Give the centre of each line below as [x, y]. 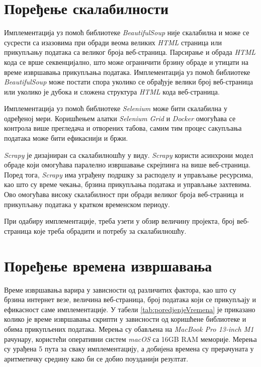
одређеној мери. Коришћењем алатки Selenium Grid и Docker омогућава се [120, 118]
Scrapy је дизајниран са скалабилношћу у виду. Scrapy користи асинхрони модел [129, 155]
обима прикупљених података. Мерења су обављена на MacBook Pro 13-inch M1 [129, 329]
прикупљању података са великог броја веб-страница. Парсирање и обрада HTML [130, 52]
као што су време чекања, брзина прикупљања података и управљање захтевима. [128, 184]
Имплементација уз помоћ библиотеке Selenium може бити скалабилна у [116, 108]
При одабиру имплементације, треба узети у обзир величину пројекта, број [119, 221]
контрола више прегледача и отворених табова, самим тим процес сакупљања [123, 128]
